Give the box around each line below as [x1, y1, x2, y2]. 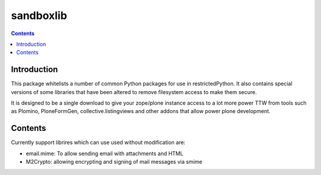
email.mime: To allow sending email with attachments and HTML [26, 149, 184, 157]
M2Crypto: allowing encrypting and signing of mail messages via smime [26, 158, 203, 165]
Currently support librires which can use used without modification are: [11, 139, 185, 146]
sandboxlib [11, 9, 68, 22]
